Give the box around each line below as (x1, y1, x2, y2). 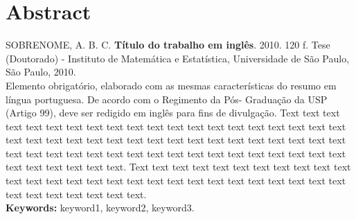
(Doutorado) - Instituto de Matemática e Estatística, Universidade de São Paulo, (6, 51, 350, 65)
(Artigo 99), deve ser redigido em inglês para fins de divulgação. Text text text (6, 105, 340, 120)
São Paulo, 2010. (6, 64, 76, 79)
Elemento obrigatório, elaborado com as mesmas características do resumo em (6, 78, 337, 92)
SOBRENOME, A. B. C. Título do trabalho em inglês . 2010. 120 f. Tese (6, 37, 330, 52)
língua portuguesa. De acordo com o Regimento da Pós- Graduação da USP (6, 91, 328, 106)
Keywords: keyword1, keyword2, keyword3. (6, 200, 195, 215)
